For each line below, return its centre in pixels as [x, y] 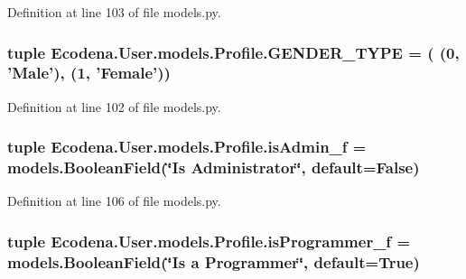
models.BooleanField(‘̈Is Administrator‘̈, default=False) [214, 167]
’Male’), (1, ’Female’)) [89, 73]
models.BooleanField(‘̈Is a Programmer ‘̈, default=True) [214, 261]
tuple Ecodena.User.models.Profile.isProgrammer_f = [209, 241]
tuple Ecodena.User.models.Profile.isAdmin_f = [187, 147]
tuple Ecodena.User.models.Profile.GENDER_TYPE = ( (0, [233, 52]
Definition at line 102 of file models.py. [114, 106]
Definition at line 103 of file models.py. [114, 12]
